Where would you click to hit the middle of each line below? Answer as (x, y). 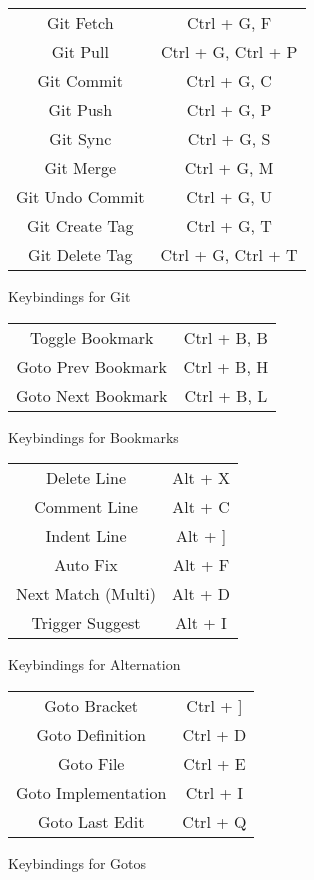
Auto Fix (86, 565)
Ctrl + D (214, 734)
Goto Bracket (91, 705)
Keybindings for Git (69, 296)
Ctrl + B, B (225, 337)
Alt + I (201, 623)
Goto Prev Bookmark (91, 366)
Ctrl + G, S (229, 138)
